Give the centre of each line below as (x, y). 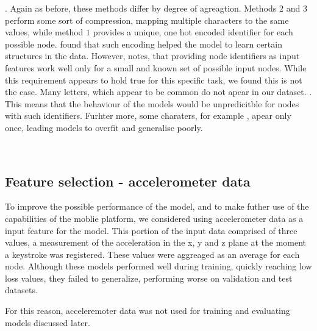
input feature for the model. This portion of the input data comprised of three (151, 230)
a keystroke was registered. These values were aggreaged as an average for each (152, 254)
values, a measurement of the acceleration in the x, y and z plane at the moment (156, 242)
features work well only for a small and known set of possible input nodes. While (156, 67)
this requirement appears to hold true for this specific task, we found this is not (154, 80)
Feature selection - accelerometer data (128, 181)
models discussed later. (48, 322)
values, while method (44, 32)
